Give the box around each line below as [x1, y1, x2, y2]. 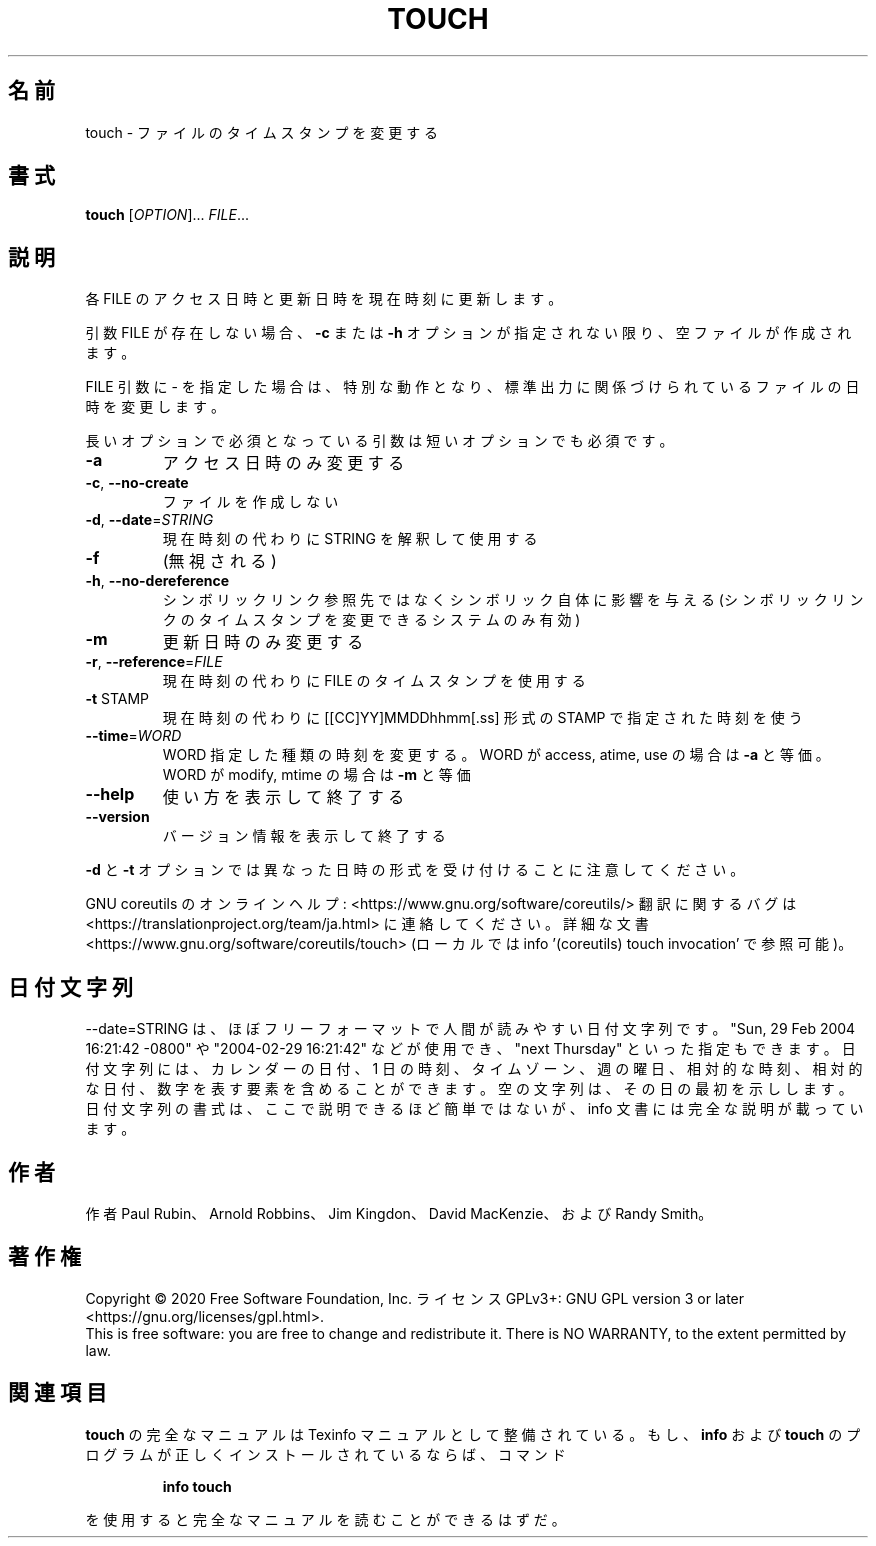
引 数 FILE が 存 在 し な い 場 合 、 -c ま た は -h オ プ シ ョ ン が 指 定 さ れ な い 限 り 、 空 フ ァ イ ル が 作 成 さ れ [85, 324, 852, 342]
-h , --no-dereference [85, 572, 230, 590]
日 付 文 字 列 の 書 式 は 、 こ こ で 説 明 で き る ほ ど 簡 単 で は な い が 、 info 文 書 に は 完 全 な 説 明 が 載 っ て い [85, 1100, 864, 1118]
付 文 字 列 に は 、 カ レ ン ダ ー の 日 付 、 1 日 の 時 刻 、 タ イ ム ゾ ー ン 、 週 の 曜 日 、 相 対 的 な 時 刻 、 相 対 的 [85, 1060, 863, 1078]
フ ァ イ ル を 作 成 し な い [162, 493, 339, 511]
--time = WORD [85, 727, 182, 745]
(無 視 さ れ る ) [162, 551, 277, 572]
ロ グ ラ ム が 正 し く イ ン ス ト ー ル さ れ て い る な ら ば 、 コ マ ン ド [85, 1445, 566, 1463]
